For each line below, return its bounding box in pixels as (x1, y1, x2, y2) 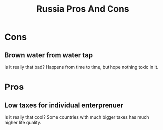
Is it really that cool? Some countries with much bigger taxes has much (4, 114, 149, 120)
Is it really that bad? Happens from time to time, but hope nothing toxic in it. (4, 64, 159, 70)
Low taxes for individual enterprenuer (4, 101, 124, 109)
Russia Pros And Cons (36, 3, 129, 15)
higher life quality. (4, 120, 42, 125)
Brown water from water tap (4, 51, 93, 59)
